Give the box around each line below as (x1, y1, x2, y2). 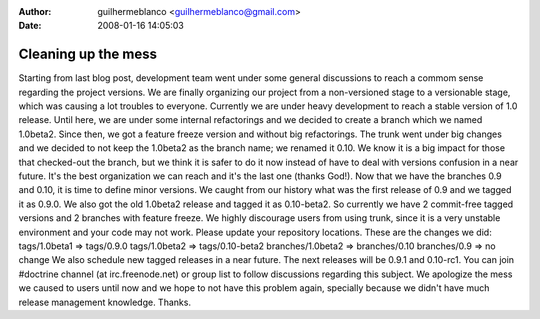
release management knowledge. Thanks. (18, 296, 192, 308)
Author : (18, 6, 52, 17)
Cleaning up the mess (18, 46, 157, 63)
